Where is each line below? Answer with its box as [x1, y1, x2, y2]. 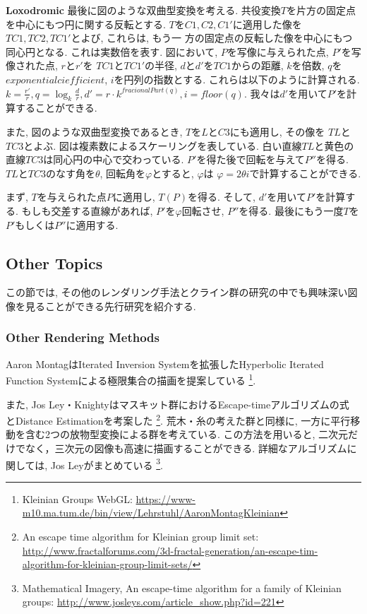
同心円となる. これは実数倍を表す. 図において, [6, 44, 218, 59]
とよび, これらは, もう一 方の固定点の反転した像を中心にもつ [71, 30, 353, 45]
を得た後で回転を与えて [196, 152, 305, 167]
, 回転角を [100, 165, 146, 180]
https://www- [136, 491, 196, 506]
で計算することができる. [249, 165, 361, 180]
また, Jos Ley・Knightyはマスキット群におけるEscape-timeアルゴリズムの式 [6, 396, 349, 411]
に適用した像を [232, 16, 302, 31]
